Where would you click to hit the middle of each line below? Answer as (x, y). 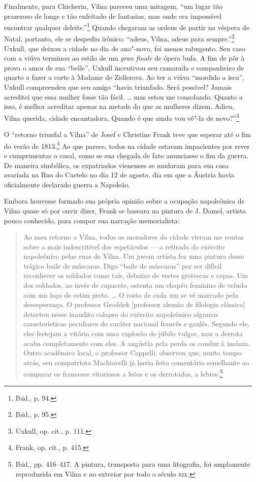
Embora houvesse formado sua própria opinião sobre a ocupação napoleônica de (124, 201)
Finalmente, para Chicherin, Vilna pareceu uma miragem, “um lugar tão (113, 6)
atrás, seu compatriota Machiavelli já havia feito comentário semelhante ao (136, 362)
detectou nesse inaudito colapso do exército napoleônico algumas (121, 314)
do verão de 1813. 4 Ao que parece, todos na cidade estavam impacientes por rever (127, 145)
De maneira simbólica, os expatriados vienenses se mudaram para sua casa (116, 165)
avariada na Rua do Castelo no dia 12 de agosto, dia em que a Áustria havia (119, 175)
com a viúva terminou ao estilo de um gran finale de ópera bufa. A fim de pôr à (124, 58)
